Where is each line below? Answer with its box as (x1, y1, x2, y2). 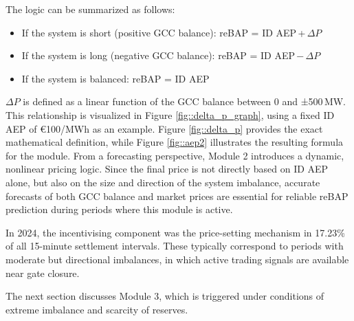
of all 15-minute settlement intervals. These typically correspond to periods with (5, 239, 344, 253)
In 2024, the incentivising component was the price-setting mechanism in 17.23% (5, 225, 345, 239)
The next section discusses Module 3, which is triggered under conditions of (5, 289, 324, 303)
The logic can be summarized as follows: (5, 2, 175, 16)
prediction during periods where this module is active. (5, 202, 233, 217)
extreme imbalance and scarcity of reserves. (5, 302, 188, 316)
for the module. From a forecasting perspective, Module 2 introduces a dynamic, (5, 148, 344, 162)
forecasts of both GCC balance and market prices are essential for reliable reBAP (5, 188, 349, 203)
